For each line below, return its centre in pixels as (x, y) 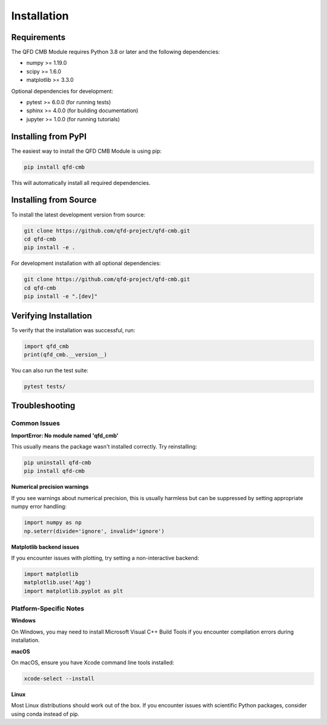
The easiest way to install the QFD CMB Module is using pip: (86, 151)
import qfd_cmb (46, 346)
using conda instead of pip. (45, 714)
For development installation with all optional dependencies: (86, 263)
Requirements (38, 37)
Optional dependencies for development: (62, 91)
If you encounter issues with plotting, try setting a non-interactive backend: (105, 558)
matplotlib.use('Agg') (58, 583)
